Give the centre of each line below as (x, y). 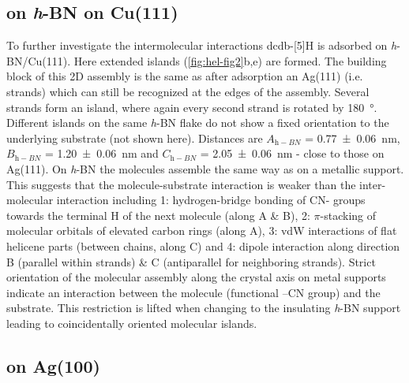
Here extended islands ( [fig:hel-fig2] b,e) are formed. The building (230, 60)
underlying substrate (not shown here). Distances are (135, 138)
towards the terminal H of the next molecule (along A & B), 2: (158, 215)
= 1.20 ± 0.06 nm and (101, 153)
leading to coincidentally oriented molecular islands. (132, 323)
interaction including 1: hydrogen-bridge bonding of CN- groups (211, 200)
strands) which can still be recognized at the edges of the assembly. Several (188, 91)
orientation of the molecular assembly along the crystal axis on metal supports (196, 277)
